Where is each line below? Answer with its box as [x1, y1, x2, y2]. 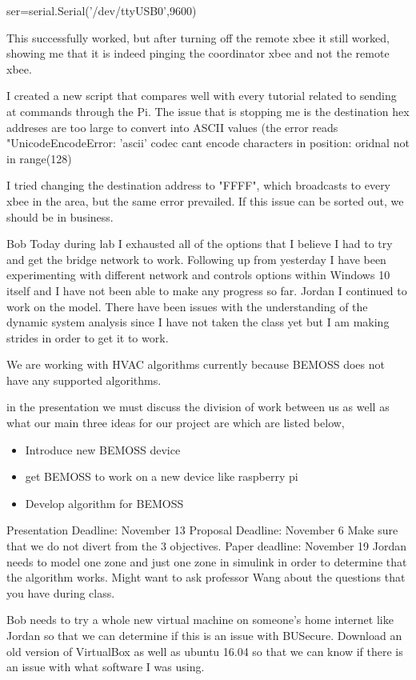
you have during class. [6, 584, 115, 601]
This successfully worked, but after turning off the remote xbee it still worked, [6, 29, 390, 46]
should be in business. [6, 208, 114, 225]
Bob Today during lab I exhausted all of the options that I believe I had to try [6, 235, 393, 252]
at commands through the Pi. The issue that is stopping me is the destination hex [6, 102, 410, 119]
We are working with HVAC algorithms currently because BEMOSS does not [6, 356, 385, 373]
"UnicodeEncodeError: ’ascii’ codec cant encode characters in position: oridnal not [6, 134, 410, 151]
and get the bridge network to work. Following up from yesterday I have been [6, 250, 386, 267]
